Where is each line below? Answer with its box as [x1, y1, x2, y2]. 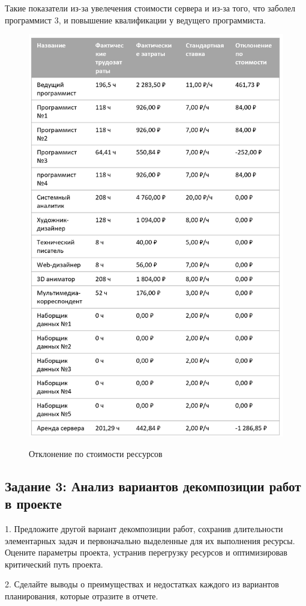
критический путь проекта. [5, 557, 103, 570]
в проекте [5, 494, 62, 513]
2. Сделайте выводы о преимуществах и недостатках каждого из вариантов [5, 578, 279, 590]
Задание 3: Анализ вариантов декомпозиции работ [5, 476, 301, 495]
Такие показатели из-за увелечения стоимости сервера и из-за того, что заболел [5, 2, 295, 14]
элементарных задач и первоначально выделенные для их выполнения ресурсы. [5, 534, 295, 547]
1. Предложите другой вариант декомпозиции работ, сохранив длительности [5, 522, 283, 535]
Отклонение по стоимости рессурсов [29, 447, 163, 459]
